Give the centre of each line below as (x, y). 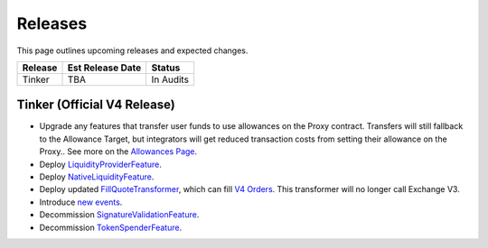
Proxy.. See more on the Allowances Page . (118, 152)
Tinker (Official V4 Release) (96, 105)
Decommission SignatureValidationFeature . (119, 215)
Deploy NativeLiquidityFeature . (97, 177)
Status (166, 68)
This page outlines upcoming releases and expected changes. (132, 51)
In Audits (170, 79)
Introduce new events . (81, 202)
